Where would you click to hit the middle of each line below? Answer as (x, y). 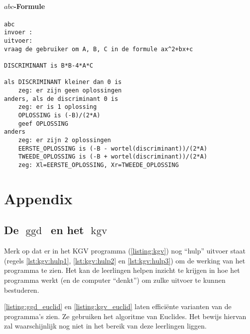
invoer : (18, 33)
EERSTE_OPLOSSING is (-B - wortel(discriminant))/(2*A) (113, 148)
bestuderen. (22, 290)
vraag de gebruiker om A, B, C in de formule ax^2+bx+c (99, 49)
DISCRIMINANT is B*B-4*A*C (49, 66)
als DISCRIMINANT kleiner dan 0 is (63, 82)
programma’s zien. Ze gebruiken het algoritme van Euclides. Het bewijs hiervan (125, 316)
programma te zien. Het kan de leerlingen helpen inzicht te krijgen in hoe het (122, 270)
